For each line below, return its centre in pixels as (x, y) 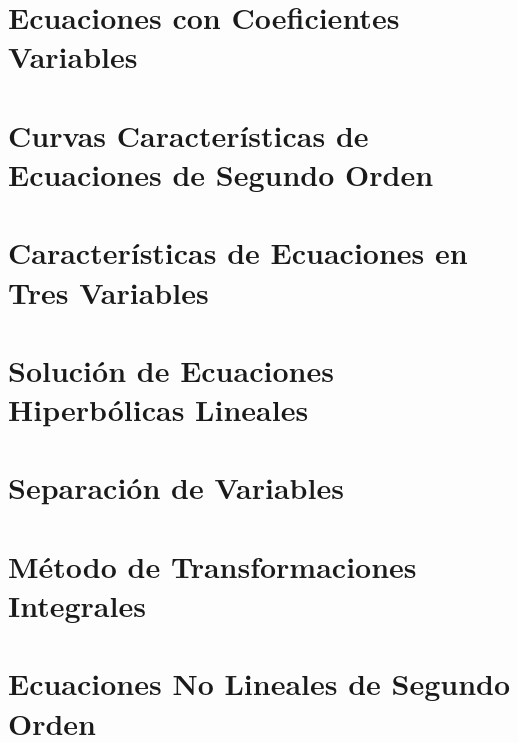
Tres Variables (108, 291)
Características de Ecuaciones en (238, 252)
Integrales (77, 605)
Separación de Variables (176, 487)
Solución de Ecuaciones (171, 369)
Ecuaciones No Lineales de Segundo (259, 683)
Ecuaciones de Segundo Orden (221, 173)
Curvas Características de (188, 134)
